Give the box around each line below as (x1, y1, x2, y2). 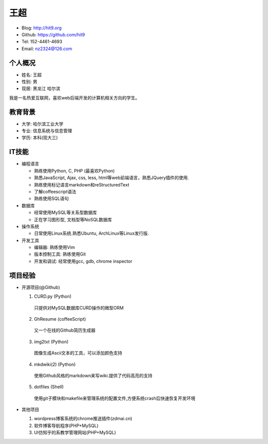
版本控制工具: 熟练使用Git (34, 251, 86, 257)
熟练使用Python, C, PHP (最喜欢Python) (34, 168, 115, 174)
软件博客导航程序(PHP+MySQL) (34, 423, 99, 429)
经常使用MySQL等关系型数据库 (34, 209, 97, 216)
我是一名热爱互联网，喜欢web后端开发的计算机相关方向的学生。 (9, 94, 140, 100)
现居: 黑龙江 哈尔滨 (21, 86, 61, 91)
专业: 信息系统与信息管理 (21, 128, 72, 134)
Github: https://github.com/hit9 (21, 31, 85, 37)
